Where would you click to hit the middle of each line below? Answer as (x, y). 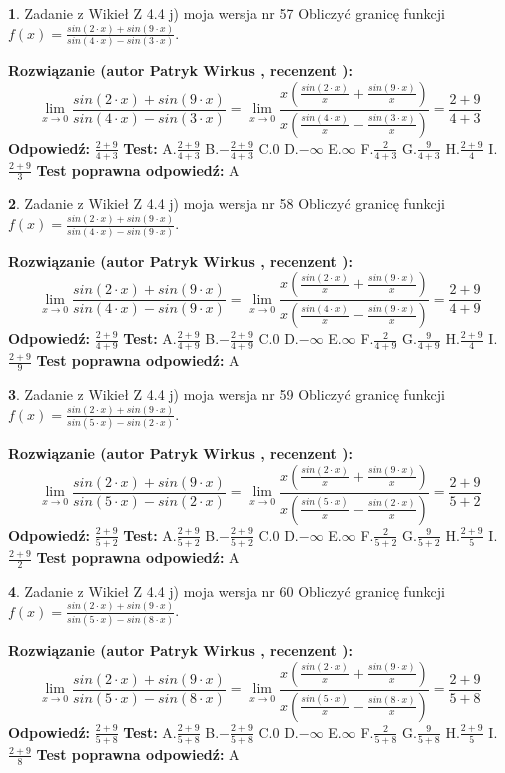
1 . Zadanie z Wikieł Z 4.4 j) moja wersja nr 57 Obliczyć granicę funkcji (226, 13)
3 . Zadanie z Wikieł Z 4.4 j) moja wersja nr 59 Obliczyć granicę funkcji (226, 393)
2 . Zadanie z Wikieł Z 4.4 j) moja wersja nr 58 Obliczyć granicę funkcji (226, 203)
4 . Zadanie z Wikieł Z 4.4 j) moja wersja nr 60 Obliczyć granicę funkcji (226, 590)
